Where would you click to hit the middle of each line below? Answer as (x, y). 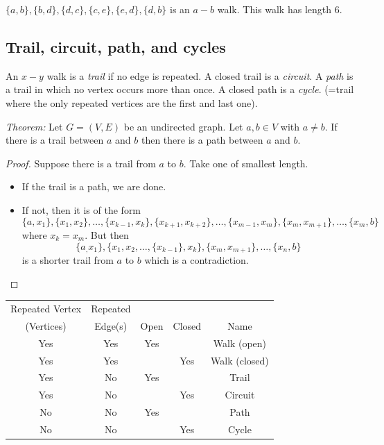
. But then (107, 235)
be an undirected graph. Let (183, 126)
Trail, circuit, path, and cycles (116, 46)
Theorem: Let (34, 126)
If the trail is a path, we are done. (94, 186)
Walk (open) (240, 343)
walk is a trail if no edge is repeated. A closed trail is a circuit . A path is (200, 75)
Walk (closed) (240, 360)
